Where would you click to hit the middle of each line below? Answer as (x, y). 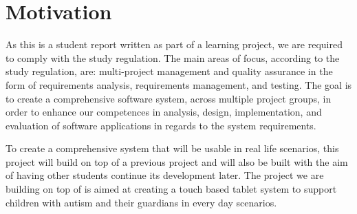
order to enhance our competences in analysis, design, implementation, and (164, 112)
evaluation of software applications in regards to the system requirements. (161, 125)
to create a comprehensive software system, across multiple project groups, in (169, 98)
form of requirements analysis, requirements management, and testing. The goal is (179, 84)
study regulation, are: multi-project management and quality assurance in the (169, 71)
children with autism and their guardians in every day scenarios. (141, 202)
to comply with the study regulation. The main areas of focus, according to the (173, 57)
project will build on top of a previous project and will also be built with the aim (177, 161)
